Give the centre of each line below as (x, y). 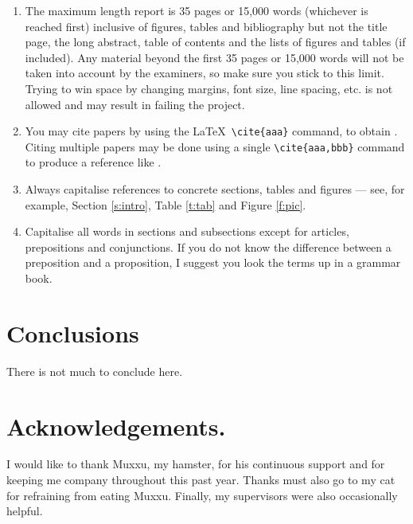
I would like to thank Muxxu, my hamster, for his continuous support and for (196, 464)
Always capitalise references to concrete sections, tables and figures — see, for (215, 189)
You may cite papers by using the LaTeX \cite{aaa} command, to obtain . (211, 131)
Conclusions (73, 332)
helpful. (25, 511)
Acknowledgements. (116, 426)
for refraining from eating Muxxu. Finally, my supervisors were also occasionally (202, 495)
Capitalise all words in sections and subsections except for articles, (187, 231)
